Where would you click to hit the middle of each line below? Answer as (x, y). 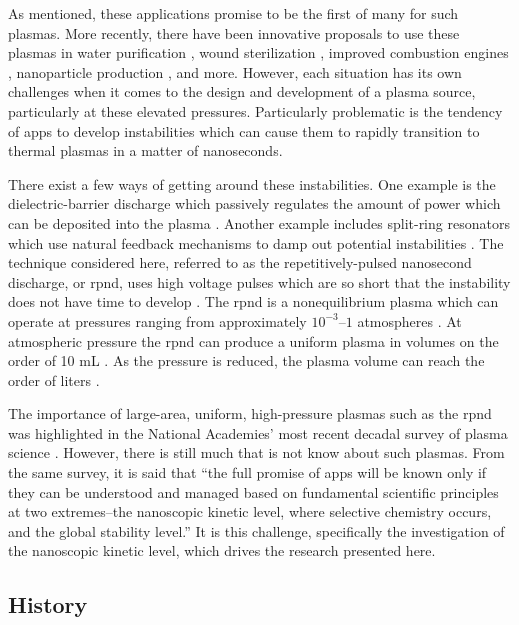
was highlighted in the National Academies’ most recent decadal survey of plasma (258, 432)
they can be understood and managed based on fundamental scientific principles (253, 491)
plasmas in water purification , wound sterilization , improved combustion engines (258, 52)
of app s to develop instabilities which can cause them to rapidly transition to (244, 130)
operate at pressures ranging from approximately (157, 320)
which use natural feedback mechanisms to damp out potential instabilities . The (256, 242)
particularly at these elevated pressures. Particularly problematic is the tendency (255, 110)
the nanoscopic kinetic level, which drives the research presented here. (222, 550)
